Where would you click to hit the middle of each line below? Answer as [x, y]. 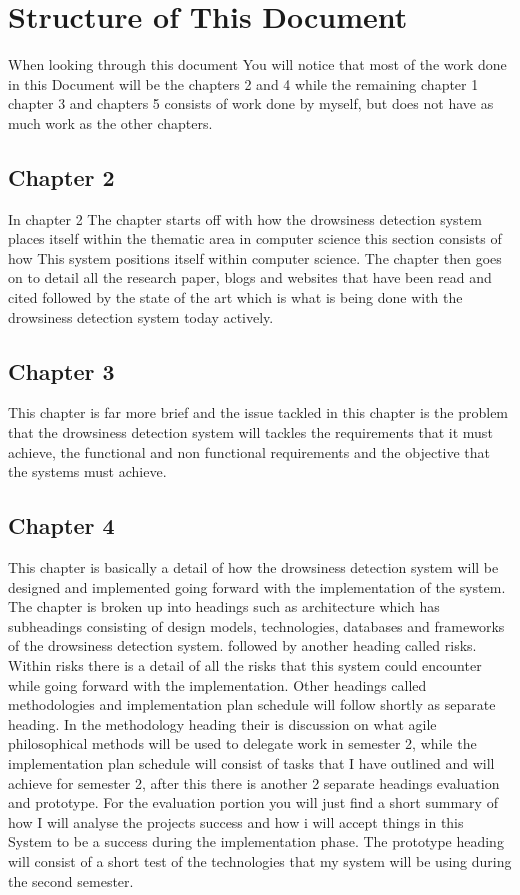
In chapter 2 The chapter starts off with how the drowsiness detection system [245, 218]
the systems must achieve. [87, 471]
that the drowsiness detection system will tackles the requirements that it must [250, 432]
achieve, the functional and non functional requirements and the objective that [249, 451]
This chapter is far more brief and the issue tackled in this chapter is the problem [258, 412]
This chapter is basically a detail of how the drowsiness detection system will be [253, 567]
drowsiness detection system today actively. [141, 316]
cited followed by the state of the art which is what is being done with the [235, 297]
